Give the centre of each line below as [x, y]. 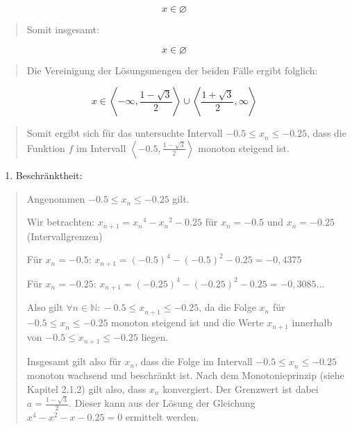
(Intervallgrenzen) [65, 236]
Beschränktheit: [49, 175]
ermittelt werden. [162, 416]
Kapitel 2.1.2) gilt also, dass [86, 388]
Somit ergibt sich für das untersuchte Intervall [125, 133]
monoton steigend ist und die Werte [187, 322]
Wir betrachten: [61, 222]
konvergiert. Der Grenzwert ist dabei [241, 388]
